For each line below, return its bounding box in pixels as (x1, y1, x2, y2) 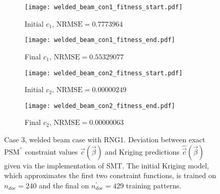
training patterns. (126, 180, 182, 190)
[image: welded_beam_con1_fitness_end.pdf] (25, 36, 175, 44)
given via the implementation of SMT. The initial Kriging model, (4, 160, 209, 170)
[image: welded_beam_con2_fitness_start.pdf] (25, 69, 183, 77)
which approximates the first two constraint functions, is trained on (4, 170, 216, 181)
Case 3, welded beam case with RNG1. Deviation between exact (4, 134, 206, 144)
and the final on (38, 180, 89, 190)
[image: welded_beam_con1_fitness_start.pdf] (25, 4, 183, 11)
